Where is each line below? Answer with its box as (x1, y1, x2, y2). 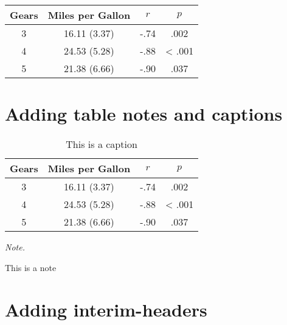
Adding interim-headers (5, 297, 207, 321)
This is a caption (66, 137, 137, 152)
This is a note (5, 261, 57, 273)
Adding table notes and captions (5, 101, 283, 126)
